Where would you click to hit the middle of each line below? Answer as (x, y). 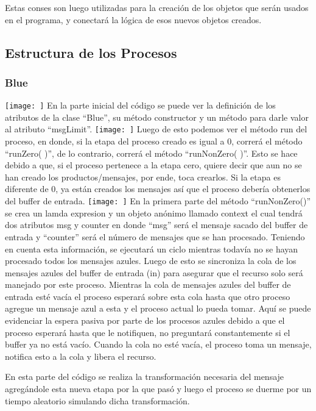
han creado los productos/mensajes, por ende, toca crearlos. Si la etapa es (143, 177)
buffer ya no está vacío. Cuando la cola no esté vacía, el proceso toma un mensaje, (158, 344)
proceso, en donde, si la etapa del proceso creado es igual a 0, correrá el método (154, 141)
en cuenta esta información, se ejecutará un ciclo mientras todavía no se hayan (152, 248)
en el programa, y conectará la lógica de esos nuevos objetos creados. (133, 19)
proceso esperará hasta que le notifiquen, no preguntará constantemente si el (148, 332)
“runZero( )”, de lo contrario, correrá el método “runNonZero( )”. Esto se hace (151, 153)
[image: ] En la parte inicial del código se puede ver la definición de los (140, 105)
